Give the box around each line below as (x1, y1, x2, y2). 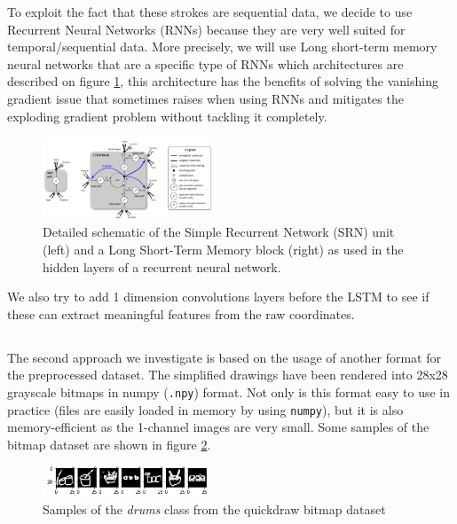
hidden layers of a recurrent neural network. (43, 257, 281, 276)
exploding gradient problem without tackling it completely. (7, 106, 327, 125)
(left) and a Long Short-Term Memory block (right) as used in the (43, 239, 404, 258)
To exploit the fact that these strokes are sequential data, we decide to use (7, 3, 413, 20)
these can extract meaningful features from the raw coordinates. (7, 304, 355, 323)
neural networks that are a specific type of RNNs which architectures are (7, 54, 404, 73)
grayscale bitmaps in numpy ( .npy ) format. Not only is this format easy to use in (7, 382, 450, 401)
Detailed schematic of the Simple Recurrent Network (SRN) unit (43, 223, 395, 241)
